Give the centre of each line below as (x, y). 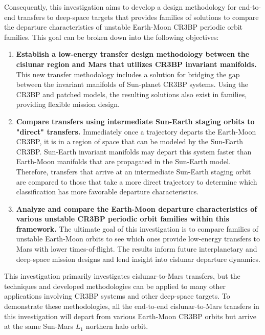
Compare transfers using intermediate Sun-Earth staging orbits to (135, 121)
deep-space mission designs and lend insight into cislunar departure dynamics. (138, 259)
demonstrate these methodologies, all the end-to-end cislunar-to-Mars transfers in (132, 306)
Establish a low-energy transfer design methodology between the (133, 54)
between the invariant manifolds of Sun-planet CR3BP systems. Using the (132, 84)
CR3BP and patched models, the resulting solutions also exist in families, (131, 94)
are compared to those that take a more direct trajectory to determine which (137, 181)
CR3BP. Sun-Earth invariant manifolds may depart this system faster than (134, 151)
